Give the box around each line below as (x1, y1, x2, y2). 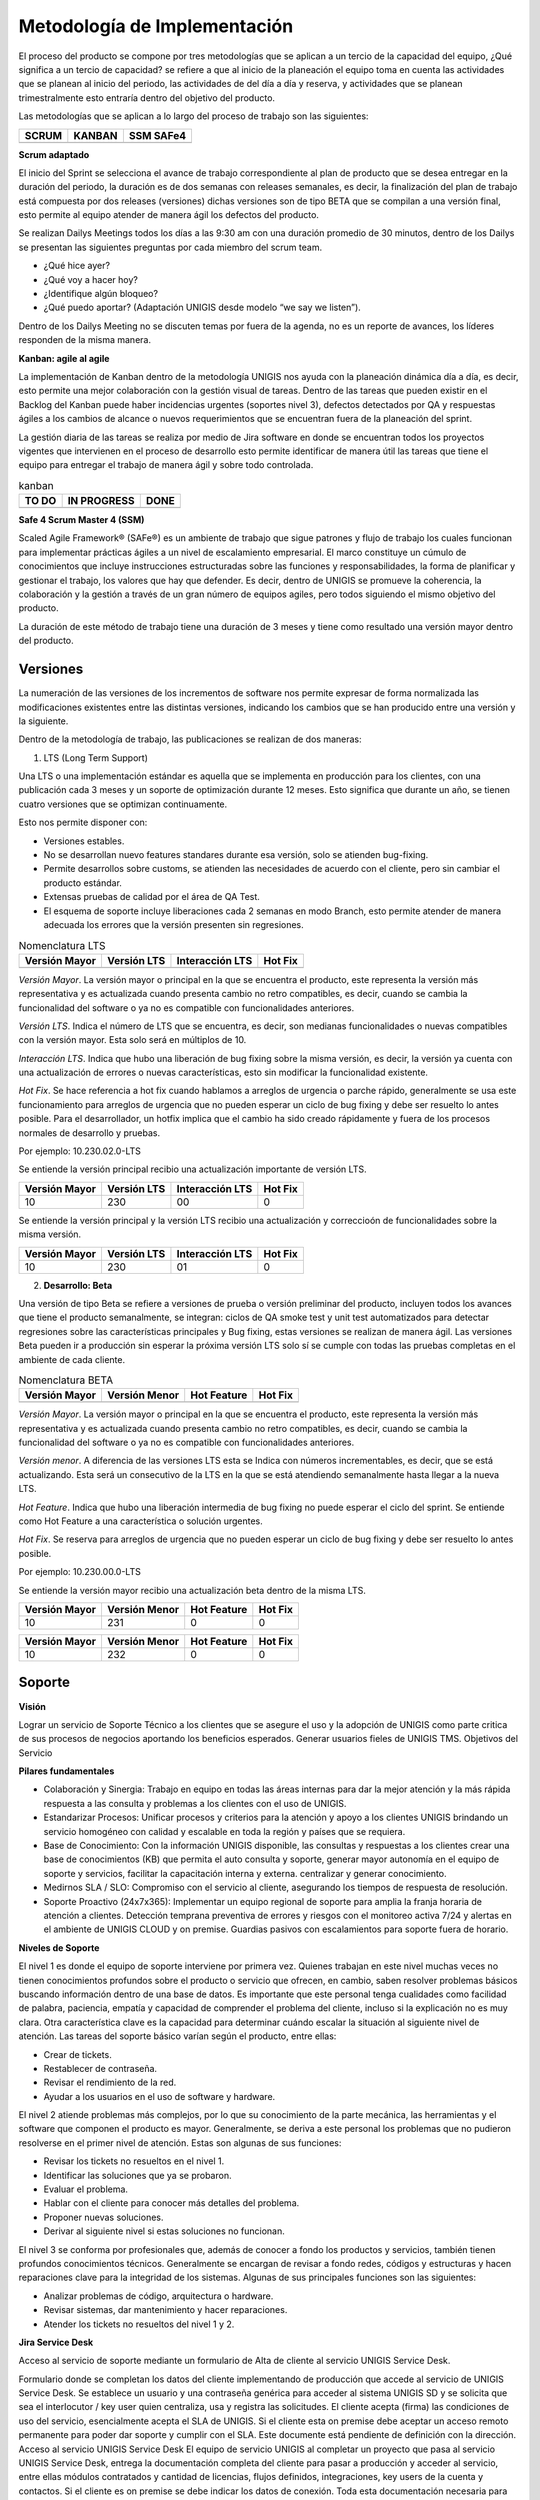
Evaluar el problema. (43, 2183, 129, 2195)
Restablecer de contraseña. (43, 2062, 158, 2074)
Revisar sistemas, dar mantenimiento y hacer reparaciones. (43, 2304, 288, 2316)
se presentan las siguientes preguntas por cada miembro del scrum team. (18, 241, 323, 253)
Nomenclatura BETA (18, 1373, 114, 1387)
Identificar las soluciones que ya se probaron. (43, 2169, 232, 2181)
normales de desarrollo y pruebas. (18, 1126, 160, 1139)
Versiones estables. (43, 835, 125, 847)
